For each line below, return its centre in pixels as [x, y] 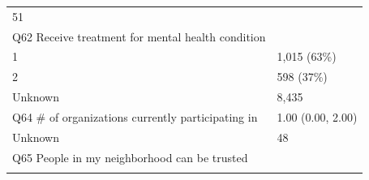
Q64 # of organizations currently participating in [135, 116]
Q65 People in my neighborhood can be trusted [130, 157]
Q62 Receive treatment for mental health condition [139, 36]
